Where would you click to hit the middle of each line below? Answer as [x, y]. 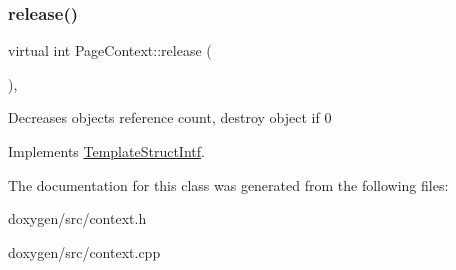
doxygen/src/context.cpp [84, 251]
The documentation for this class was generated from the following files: [228, 184]
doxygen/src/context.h [77, 218]
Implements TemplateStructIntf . [106, 151]
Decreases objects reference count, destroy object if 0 [170, 117]
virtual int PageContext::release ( [110, 50]
